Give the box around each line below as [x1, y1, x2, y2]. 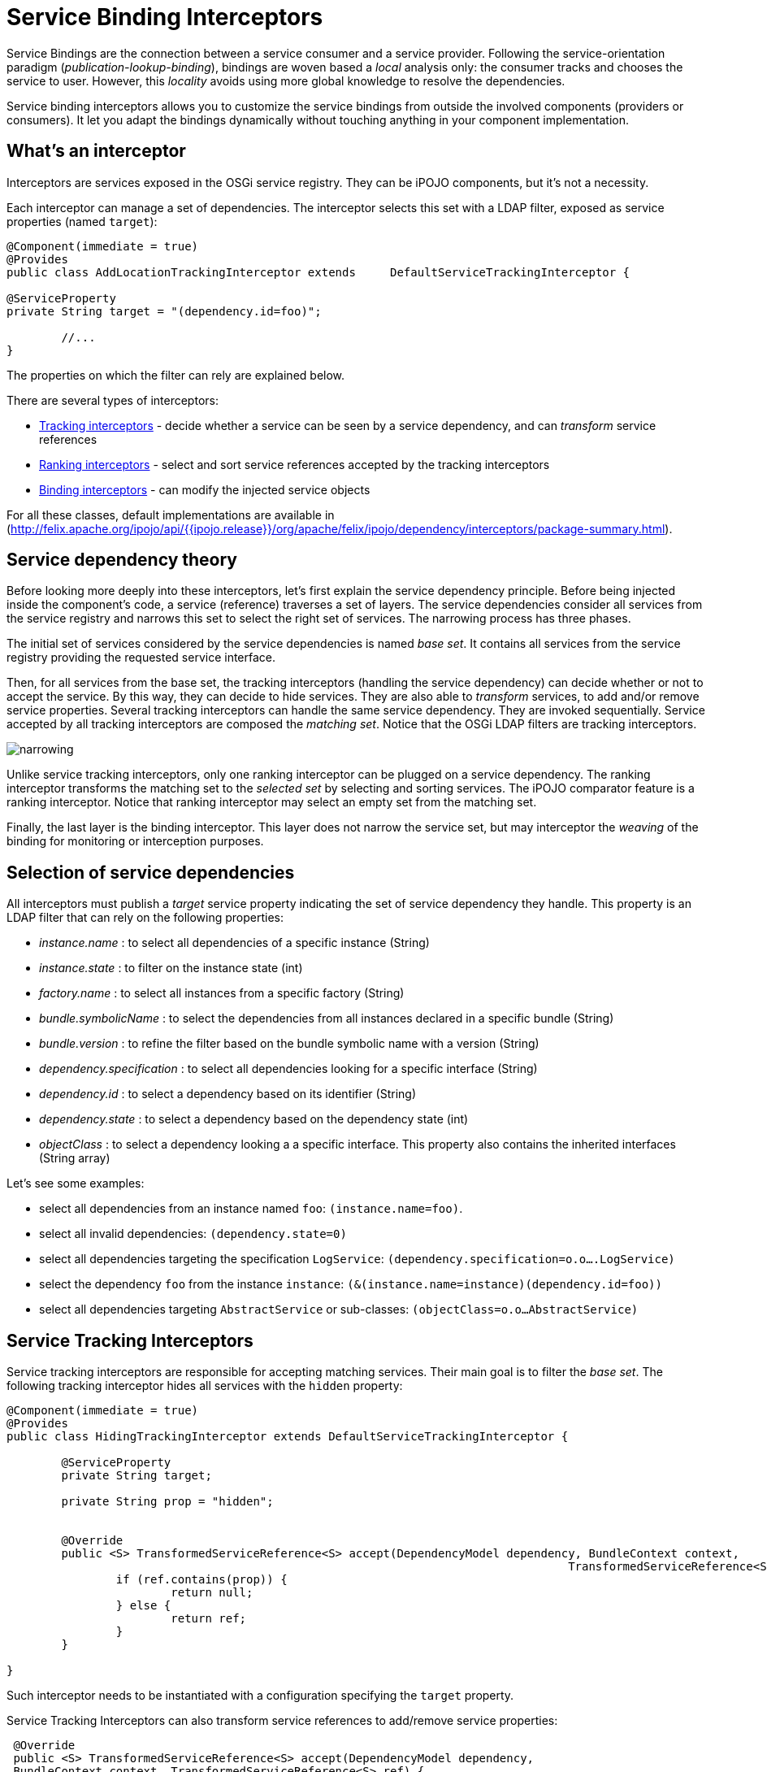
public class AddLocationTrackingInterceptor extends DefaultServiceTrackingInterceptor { [6, 265, 630, 279]
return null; [171, 1586, 253, 1600]
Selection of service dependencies [6, 862, 295, 883]
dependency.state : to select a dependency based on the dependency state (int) [39, 1112, 469, 1127]
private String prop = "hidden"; [61, 1495, 274, 1509]
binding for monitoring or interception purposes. [6, 834, 264, 849]
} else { [115, 1599, 171, 1613]
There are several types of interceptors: [6, 393, 219, 407]
